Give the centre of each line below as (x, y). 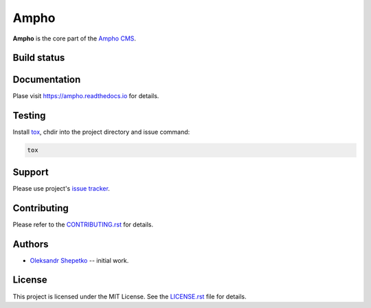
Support (31, 172)
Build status (39, 58)
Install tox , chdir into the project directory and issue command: (101, 132)
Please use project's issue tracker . (61, 188)
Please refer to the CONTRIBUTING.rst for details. (83, 224)
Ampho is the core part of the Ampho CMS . (75, 38)
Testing (29, 116)
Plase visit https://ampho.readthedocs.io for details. (86, 96)
